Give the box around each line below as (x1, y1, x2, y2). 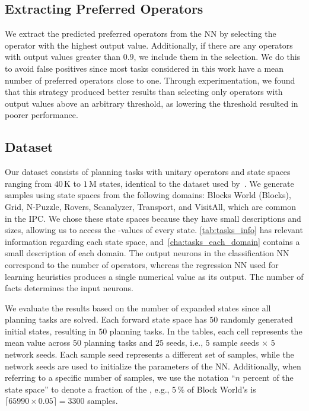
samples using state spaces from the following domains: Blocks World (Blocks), (5, 189, 291, 201)
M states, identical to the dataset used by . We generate (89, 177, 294, 189)
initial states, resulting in (5, 324, 96, 337)
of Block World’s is (187, 383, 256, 395)
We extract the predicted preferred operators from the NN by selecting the (5, 27, 276, 40)
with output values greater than (5, 50, 121, 63)
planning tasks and (84, 336, 153, 349)
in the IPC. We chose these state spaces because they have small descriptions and (5, 212, 301, 224)
